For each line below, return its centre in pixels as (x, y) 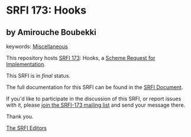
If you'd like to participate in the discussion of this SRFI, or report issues (94, 99)
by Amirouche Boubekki (51, 32)
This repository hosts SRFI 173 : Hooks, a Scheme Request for (81, 58)
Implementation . (26, 64)
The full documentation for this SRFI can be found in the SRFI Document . (95, 87)
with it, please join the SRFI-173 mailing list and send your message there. (96, 105)
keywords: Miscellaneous (37, 46)
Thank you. (20, 117)
